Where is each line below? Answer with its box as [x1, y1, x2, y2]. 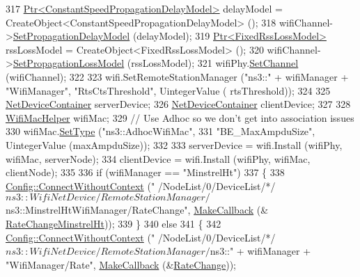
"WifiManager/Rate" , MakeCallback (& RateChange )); [6, 257, 237, 271]
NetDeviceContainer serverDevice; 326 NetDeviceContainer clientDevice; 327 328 [6, 97, 351, 111]
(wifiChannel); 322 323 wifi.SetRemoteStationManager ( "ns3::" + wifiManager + [6, 69, 349, 84]
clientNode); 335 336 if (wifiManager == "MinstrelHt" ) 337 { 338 [6, 165, 285, 180]
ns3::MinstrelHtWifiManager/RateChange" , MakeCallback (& [6, 203, 269, 217]
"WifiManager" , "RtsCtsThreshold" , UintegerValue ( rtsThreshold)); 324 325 [6, 83, 331, 97]
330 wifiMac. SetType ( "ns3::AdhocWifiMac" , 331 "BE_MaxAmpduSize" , [6, 124, 315, 138]
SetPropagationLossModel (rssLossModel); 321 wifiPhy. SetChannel [13, 56, 299, 70]
